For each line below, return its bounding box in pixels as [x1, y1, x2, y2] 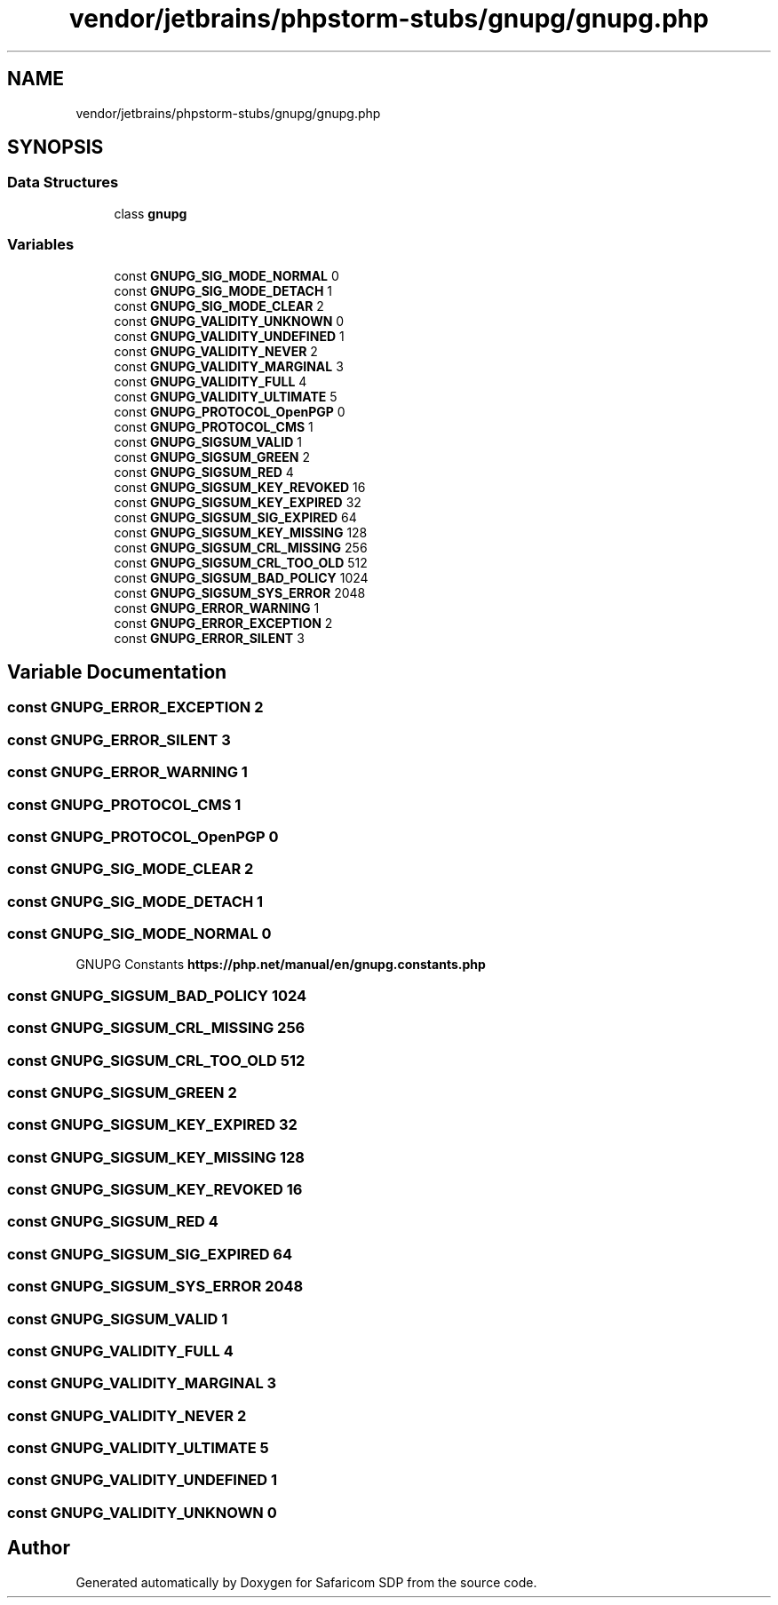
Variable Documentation [7, 660, 227, 683]
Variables [7, 235, 75, 254]
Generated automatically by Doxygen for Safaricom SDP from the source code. [75, 1574, 537, 1590]
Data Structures [7, 173, 119, 192]
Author [7, 1537, 70, 1560]
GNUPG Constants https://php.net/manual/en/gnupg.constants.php [75, 957, 486, 973]
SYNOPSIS [7, 136, 104, 159]
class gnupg [114, 205, 187, 221]
